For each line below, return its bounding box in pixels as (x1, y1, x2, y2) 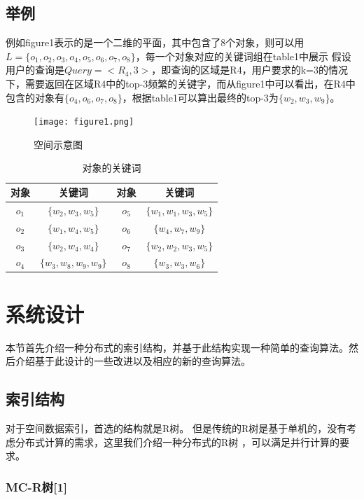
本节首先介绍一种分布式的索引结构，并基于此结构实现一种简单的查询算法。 (6, 340, 349, 354)
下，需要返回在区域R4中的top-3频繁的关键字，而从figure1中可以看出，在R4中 (6, 76, 356, 90)
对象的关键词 (82, 160, 141, 175)
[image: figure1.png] (34, 117, 134, 127)
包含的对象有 (6, 90, 64, 104)
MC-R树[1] (6, 478, 68, 495)
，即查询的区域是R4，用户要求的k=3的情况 (151, 62, 348, 77)
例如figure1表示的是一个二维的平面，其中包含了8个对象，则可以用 (6, 35, 304, 50)
